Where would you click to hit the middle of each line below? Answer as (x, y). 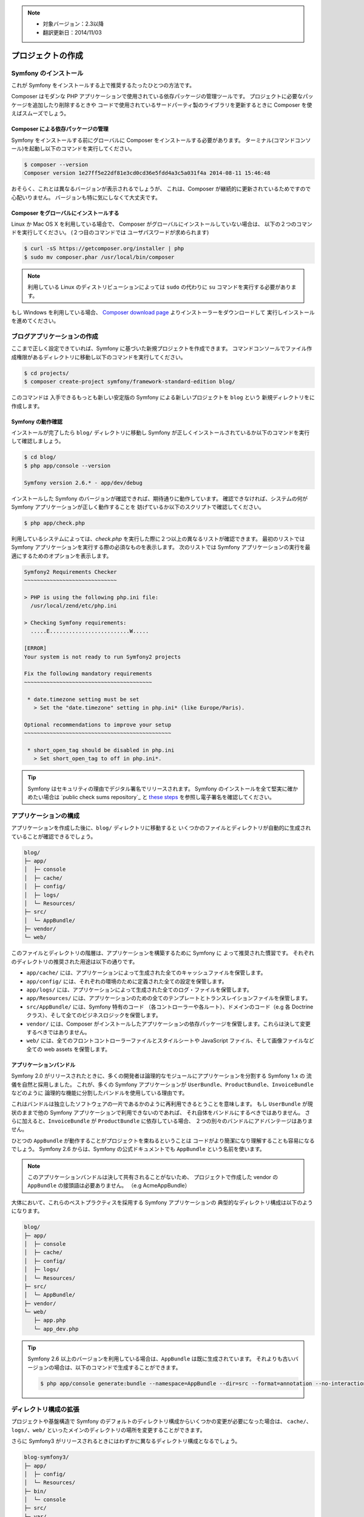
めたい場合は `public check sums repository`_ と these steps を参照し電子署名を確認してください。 (151, 797)
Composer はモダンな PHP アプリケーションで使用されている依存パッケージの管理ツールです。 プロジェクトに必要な (157, 96)
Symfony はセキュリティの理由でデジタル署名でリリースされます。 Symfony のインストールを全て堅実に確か (163, 788)
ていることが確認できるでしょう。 (54, 836)
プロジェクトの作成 (47, 56)
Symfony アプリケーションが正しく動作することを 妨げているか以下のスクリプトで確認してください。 (138, 507)
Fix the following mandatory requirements (88, 674)
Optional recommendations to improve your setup (98, 725)
